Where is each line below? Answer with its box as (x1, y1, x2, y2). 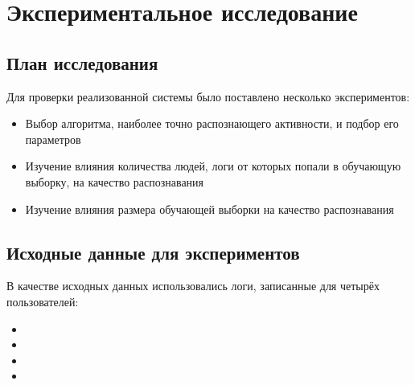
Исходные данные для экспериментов (6, 240, 300, 264)
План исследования (6, 50, 158, 75)
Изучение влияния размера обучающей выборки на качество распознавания (25, 200, 394, 217)
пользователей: (6, 293, 79, 309)
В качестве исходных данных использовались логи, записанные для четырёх (6, 277, 380, 294)
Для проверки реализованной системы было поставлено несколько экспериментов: (6, 88, 410, 104)
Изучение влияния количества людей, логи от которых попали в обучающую (25, 158, 401, 174)
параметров (25, 130, 81, 147)
